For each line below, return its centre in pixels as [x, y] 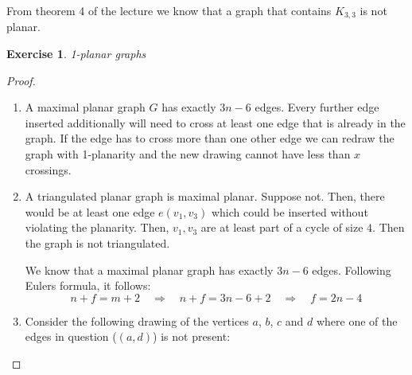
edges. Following [352, 270]
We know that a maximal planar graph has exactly [149, 270]
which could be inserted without [290, 211]
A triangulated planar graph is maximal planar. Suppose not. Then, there [205, 196]
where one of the [357, 320]
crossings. [48, 169]
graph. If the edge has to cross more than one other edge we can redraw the [210, 138]
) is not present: [192, 336]
